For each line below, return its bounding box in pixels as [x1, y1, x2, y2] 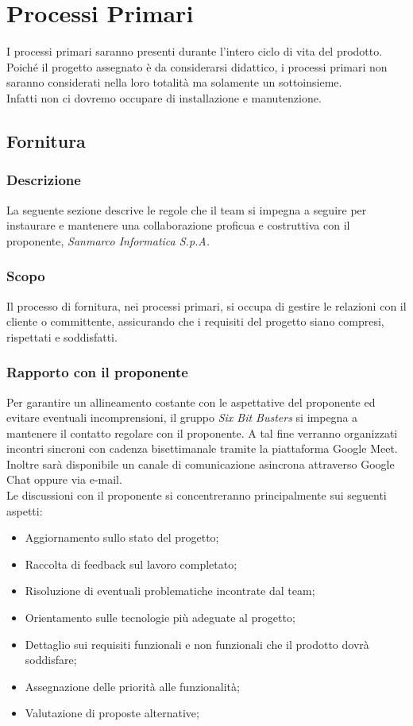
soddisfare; [25, 651, 77, 668]
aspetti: [6, 502, 43, 519]
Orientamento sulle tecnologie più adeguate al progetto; [25, 609, 295, 626]
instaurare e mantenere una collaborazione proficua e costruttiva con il [6, 217, 350, 234]
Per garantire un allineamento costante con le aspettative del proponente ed [6, 393, 376, 410]
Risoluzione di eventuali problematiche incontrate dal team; [25, 582, 315, 599]
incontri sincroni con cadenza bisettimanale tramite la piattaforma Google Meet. [6, 440, 398, 457]
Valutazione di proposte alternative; [25, 705, 199, 721]
